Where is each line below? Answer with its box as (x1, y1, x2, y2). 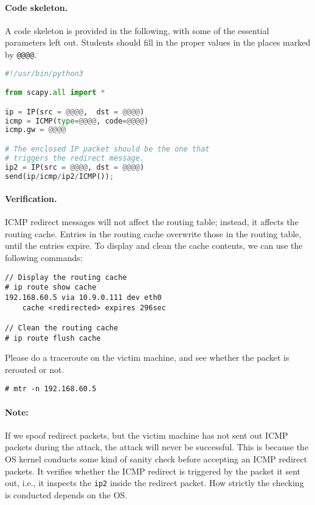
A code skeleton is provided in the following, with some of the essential (5, 24, 269, 37)
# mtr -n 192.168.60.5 (5, 385, 97, 394)
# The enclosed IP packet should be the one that (5, 144, 210, 153)
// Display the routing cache (5, 273, 127, 282)
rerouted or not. (5, 363, 64, 375)
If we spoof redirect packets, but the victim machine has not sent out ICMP (5, 428, 288, 441)
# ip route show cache (5, 283, 97, 292)
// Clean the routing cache (5, 323, 119, 332)
